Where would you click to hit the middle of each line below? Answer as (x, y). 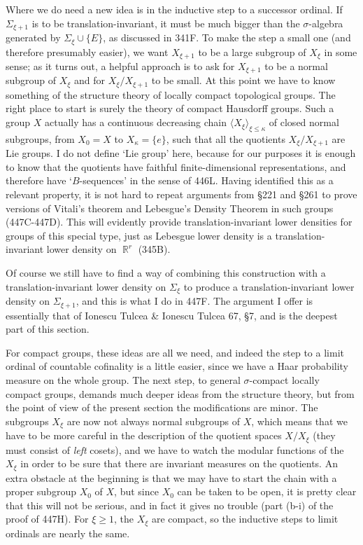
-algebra (326, 23)
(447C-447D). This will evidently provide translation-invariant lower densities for (179, 222)
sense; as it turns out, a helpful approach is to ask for (120, 65)
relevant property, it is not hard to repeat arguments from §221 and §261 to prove (181, 194)
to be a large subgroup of (252, 51)
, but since (136, 491)
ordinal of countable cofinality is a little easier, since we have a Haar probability (177, 366)
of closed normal (304, 122)
